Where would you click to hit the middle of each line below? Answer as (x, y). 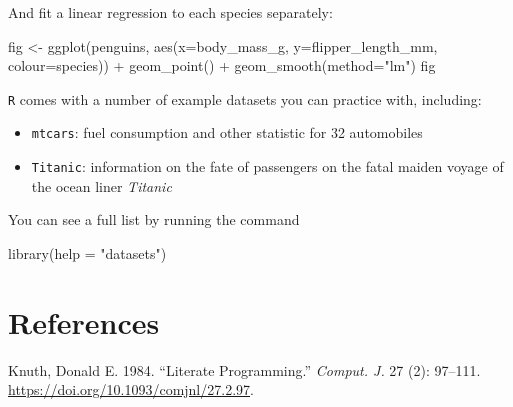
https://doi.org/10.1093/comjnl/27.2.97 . (131, 389)
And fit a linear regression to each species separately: (170, 12)
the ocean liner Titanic (101, 185)
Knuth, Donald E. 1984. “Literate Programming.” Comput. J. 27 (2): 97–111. (244, 369)
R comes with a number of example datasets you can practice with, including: (245, 98)
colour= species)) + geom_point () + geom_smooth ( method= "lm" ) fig (222, 65)
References (84, 321)
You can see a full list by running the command (154, 219)
